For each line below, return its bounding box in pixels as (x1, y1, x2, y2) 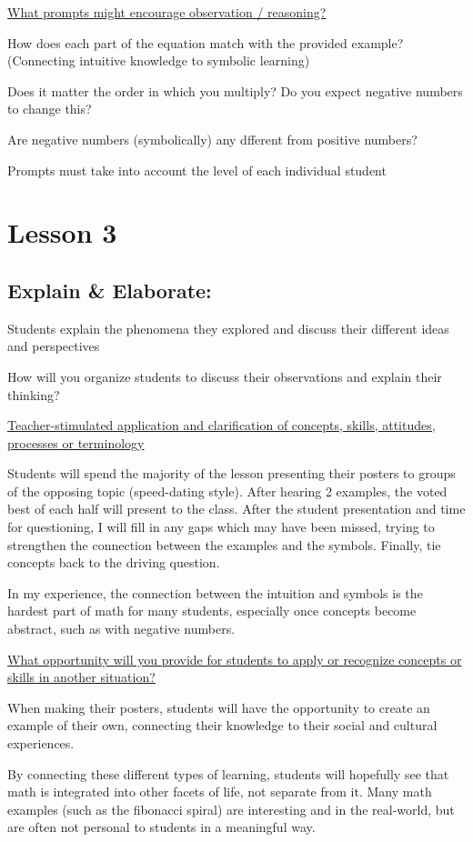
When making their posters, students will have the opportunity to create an (7, 697, 430, 717)
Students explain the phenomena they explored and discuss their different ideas (7, 318, 449, 337)
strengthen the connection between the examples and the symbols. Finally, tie (7, 535, 441, 554)
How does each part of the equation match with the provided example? (7, 33, 404, 52)
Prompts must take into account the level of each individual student (7, 160, 387, 179)
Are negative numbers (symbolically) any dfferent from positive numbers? (7, 129, 418, 148)
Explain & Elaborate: (7, 276, 212, 304)
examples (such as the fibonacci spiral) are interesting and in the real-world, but (7, 799, 455, 818)
